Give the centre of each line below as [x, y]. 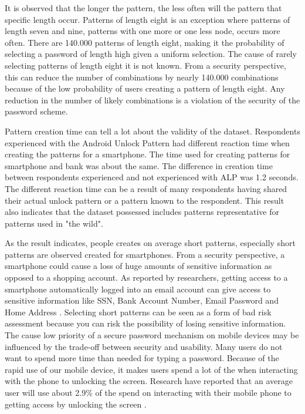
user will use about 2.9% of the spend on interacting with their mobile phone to [148, 392]
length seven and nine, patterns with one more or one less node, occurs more [143, 31]
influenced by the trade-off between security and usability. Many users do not [144, 346]
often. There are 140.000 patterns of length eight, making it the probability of [145, 42]
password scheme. [36, 111]
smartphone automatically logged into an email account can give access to [138, 289]
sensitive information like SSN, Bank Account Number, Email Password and [142, 300]
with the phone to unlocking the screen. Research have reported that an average [149, 381]
